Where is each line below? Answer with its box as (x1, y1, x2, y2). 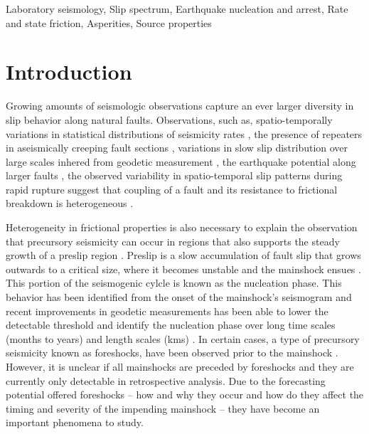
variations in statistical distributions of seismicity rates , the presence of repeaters (6, 126, 363, 141)
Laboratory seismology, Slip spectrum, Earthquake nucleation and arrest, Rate (6, 1, 348, 16)
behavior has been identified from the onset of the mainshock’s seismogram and (6, 290, 352, 305)
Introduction (6, 57, 132, 86)
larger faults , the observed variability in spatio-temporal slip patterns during (6, 168, 343, 183)
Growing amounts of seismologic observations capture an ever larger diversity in (6, 98, 354, 113)
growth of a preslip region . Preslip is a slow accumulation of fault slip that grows (6, 248, 361, 263)
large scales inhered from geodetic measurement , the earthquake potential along (6, 154, 356, 169)
